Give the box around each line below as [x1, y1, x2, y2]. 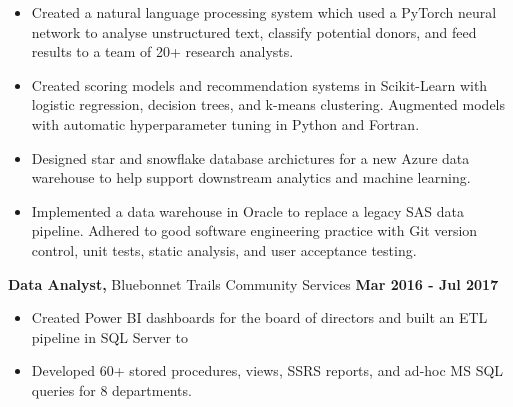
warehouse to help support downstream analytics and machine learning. [31, 167, 471, 188]
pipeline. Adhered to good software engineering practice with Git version [31, 220, 478, 241]
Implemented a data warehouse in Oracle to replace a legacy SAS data [31, 200, 465, 221]
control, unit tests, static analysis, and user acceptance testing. [31, 239, 417, 260]
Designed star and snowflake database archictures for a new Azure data [31, 147, 470, 168]
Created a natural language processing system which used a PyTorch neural [31, 2, 497, 22]
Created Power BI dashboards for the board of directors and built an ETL [31, 307, 488, 328]
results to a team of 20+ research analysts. [31, 41, 294, 62]
